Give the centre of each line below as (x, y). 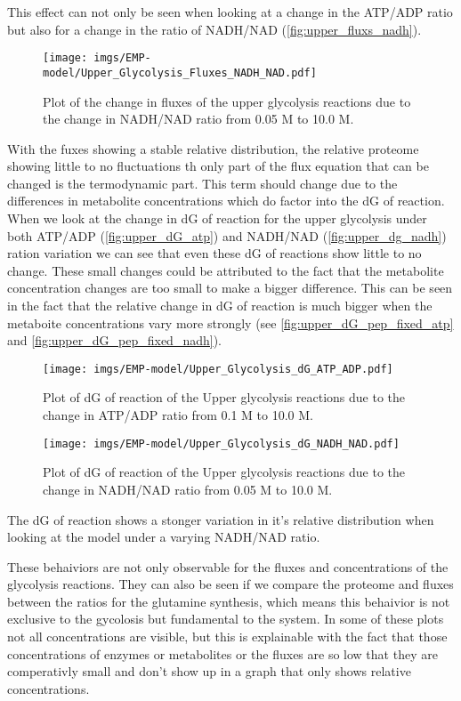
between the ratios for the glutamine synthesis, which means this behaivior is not (229, 601)
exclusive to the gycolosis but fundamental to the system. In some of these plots (226, 619)
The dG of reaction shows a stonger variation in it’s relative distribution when (221, 519)
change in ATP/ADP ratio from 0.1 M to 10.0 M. (178, 415)
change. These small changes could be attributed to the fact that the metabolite (226, 270)
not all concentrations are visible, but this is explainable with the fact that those (227, 637)
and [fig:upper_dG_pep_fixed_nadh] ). (114, 340)
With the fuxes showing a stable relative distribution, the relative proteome (213, 148)
